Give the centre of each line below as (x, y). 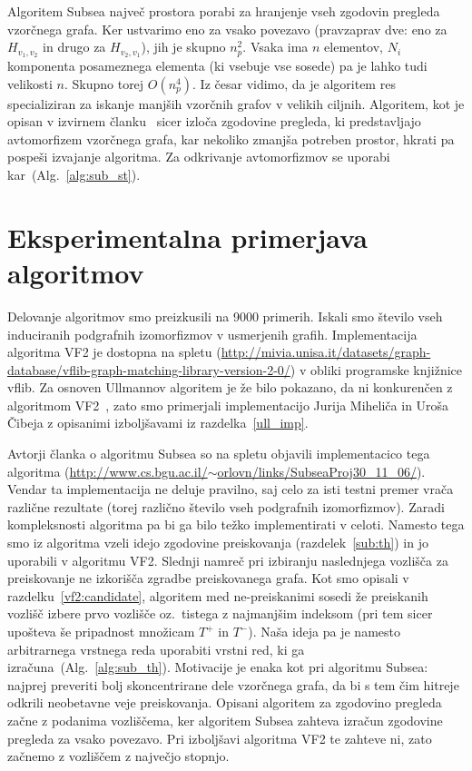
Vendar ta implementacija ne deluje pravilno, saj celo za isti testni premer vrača (231, 489)
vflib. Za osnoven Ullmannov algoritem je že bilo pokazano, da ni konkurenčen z (230, 387)
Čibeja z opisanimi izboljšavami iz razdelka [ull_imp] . (158, 423)
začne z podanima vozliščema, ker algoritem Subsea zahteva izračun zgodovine (225, 720)
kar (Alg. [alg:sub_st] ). (74, 175)
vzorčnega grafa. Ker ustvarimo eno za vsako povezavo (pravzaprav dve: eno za (227, 29)
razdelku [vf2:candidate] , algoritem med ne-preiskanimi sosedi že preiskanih (218, 595)
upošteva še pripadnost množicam (101, 632)
